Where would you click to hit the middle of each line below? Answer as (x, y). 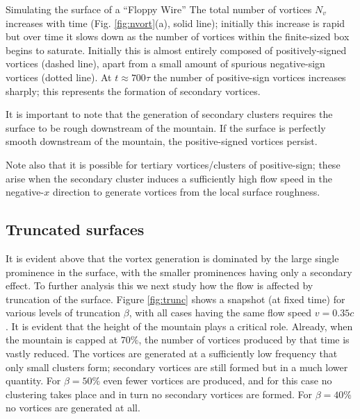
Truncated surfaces (75, 229)
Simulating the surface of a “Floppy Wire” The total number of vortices (159, 9)
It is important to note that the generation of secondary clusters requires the (169, 114)
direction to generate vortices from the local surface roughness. (186, 192)
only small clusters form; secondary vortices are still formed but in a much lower (177, 367)
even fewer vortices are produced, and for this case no (218, 380)
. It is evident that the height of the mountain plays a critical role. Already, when (179, 326)
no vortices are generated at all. (73, 408)
